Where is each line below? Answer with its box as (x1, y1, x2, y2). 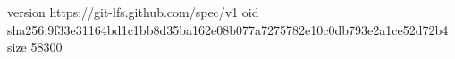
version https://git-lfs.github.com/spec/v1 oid (7, 3, 259, 21)
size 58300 (7, 38, 63, 56)
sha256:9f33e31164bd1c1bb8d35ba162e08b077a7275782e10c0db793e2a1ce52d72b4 (7, 20, 449, 38)
